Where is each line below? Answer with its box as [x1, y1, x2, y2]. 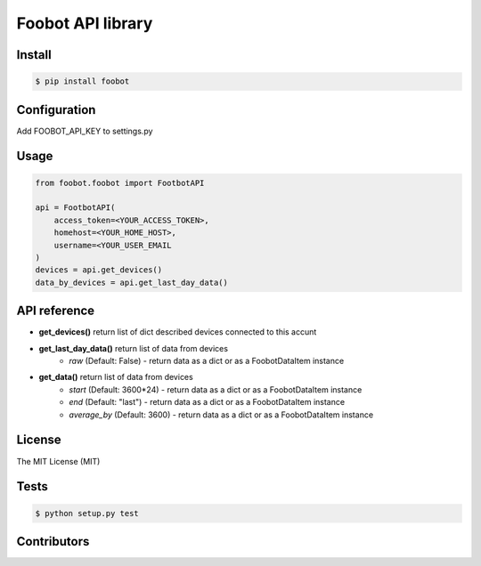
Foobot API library [16, 13, 153, 33]
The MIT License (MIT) [16, 456, 101, 466]
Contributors [16, 534, 90, 549]
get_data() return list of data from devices [38, 372, 193, 383]
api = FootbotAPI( [35, 203, 116, 213]
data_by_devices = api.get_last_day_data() [35, 277, 229, 287]
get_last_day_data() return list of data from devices [38, 343, 229, 353]
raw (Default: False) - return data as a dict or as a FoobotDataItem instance [69, 356, 345, 367]
